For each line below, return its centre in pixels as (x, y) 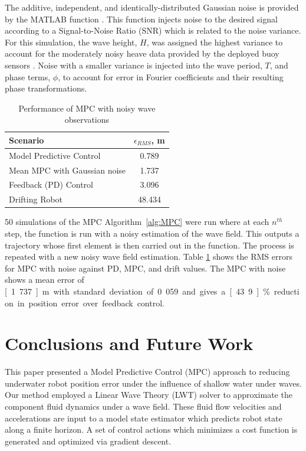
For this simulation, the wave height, (71, 42)
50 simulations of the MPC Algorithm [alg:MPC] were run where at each (137, 222)
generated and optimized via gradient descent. (88, 441)
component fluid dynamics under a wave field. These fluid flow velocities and (143, 406)
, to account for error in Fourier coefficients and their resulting (171, 76)
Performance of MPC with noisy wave (87, 108)
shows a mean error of (45, 280)
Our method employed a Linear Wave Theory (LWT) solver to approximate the (149, 395)
